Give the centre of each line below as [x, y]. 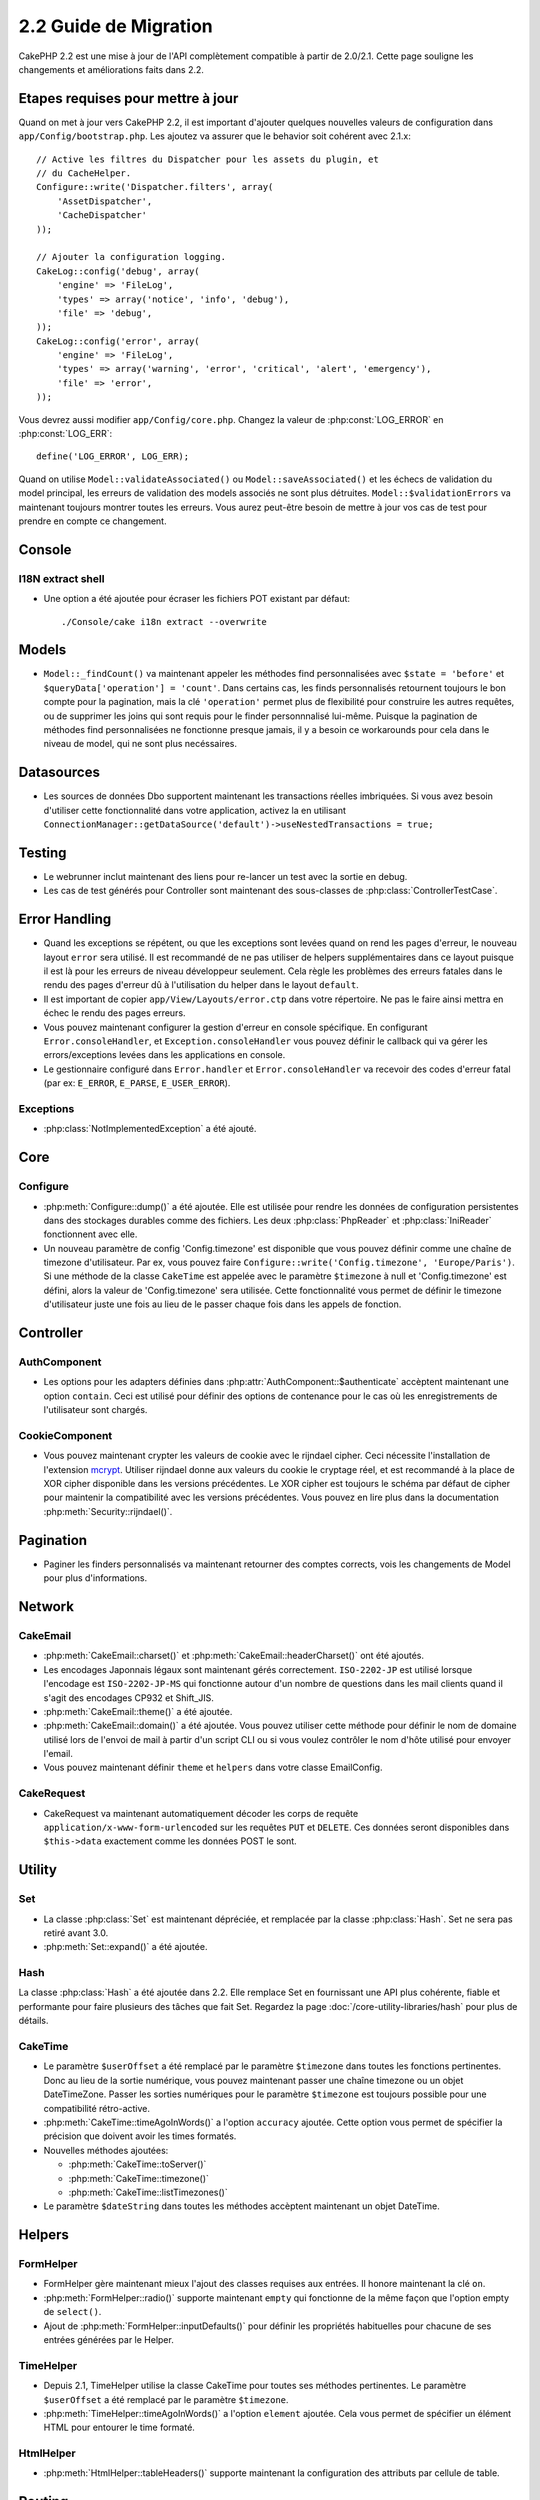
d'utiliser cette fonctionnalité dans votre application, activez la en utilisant [195, 810]
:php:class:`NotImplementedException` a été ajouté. [150, 1129]
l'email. [58, 1754]
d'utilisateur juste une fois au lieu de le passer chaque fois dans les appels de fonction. [222, 1304]
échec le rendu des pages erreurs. [114, 1013]
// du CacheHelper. [84, 173]
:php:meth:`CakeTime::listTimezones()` [148, 2192]
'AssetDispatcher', [104, 201]
